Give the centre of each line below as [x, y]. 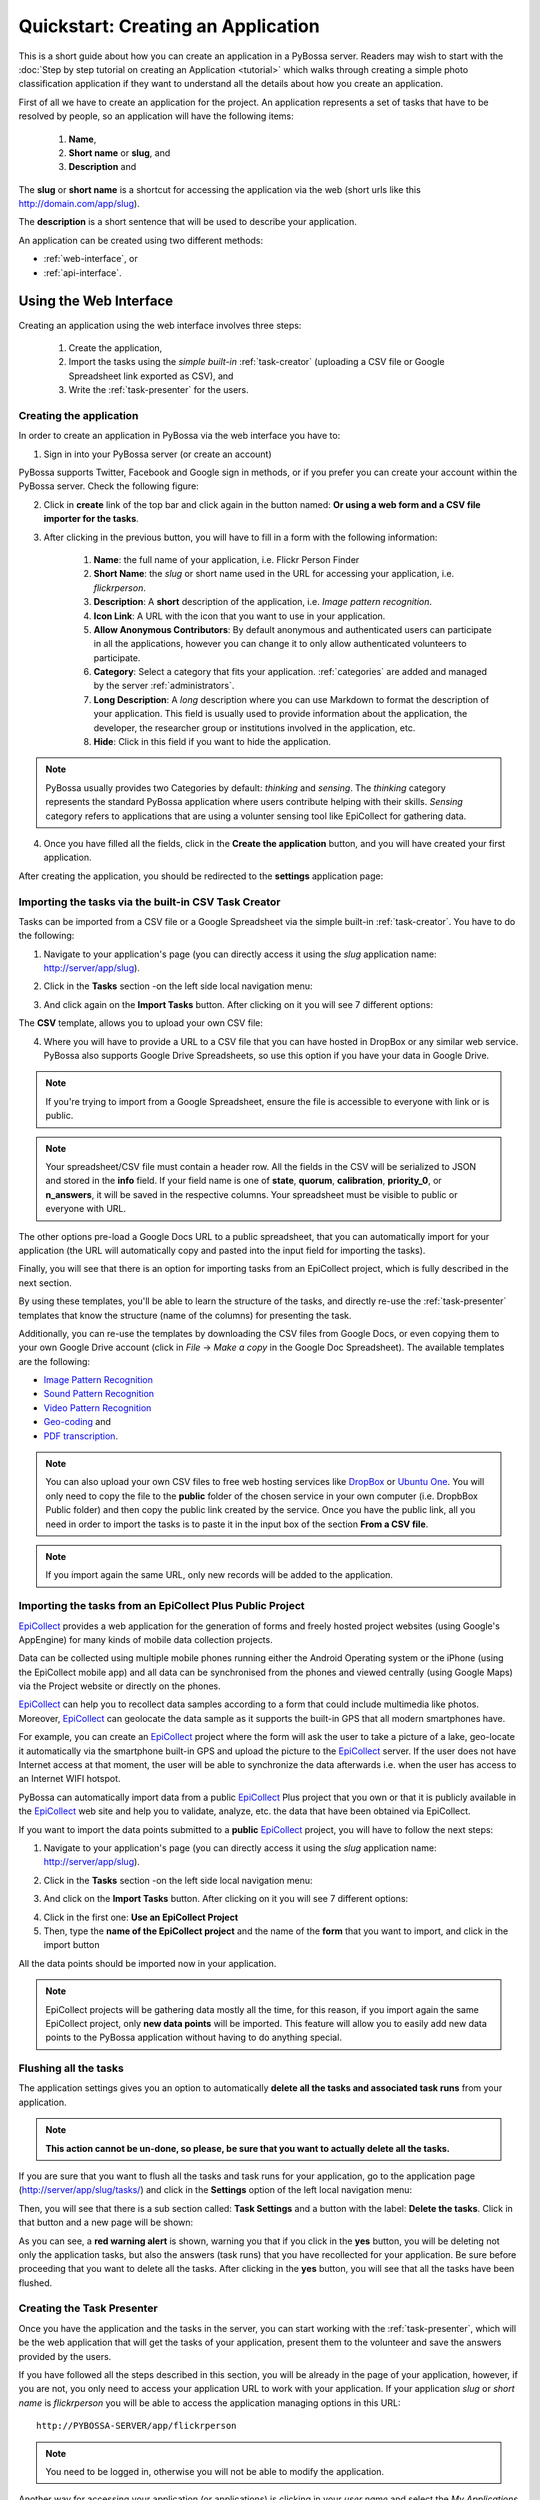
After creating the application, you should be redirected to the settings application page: [201, 876]
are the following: [54, 1361]
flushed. [35, 2282]
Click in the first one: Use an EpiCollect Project [141, 1917]
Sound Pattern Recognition [99, 1394]
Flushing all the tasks [71, 2068]
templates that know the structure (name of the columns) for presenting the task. [185, 1315]
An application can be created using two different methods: [141, 240]
